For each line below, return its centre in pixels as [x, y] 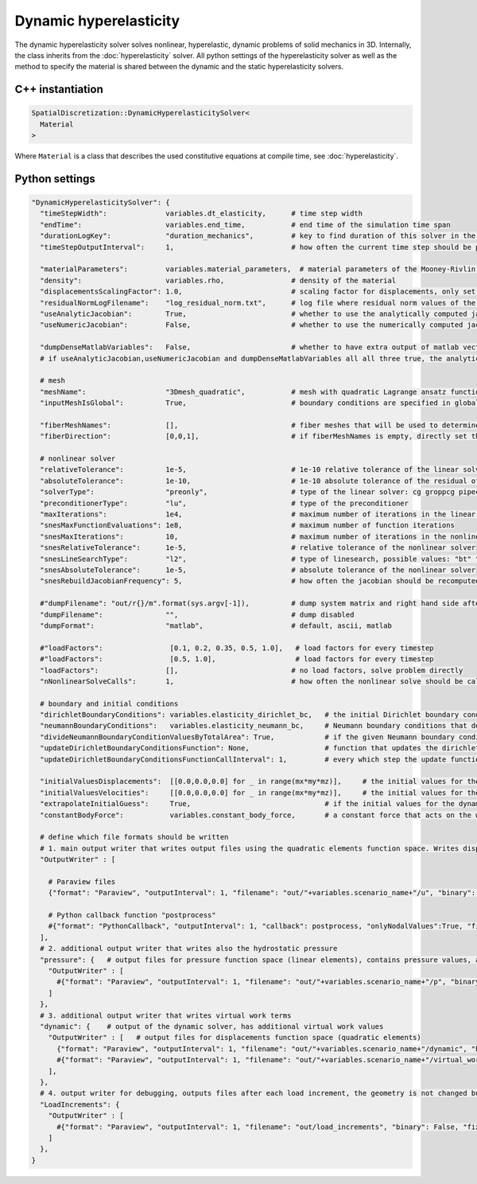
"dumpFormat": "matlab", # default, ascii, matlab [216, 625]
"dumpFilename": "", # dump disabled [197, 614]
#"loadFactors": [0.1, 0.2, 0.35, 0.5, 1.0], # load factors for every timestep [237, 648]
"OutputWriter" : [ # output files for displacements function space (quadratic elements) [235, 1038]
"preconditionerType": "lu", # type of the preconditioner [225, 503]
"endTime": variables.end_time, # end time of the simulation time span [245, 224]
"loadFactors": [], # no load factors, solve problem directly [252, 670]
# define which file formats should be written [134, 837]
